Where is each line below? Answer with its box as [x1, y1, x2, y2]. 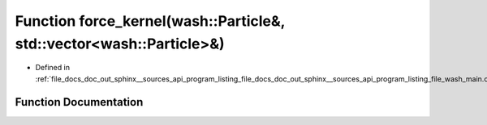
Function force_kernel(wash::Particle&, [15, 12, 286, 30]
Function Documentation [15, 95, 144, 109]
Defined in [35, 63, 71, 73]
